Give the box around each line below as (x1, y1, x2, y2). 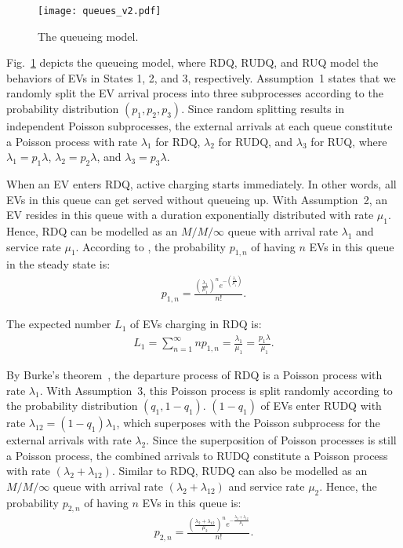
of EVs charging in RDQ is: (129, 316, 262, 332)
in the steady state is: (6, 256, 111, 272)
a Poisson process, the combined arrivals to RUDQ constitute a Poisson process (6, 447, 388, 463)
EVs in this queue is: (142, 494, 241, 510)
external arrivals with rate (6, 432, 132, 448)
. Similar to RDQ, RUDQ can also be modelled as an (111, 462, 368, 479)
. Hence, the (319, 477, 377, 494)
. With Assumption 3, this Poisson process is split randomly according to (39, 382, 393, 398)
